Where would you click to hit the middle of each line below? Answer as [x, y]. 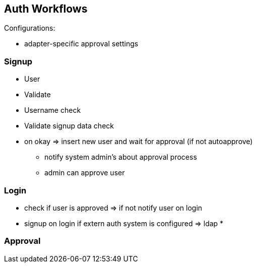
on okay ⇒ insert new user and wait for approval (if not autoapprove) [139, 142]
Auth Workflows [46, 9]
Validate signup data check [69, 126]
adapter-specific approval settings [81, 44]
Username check [53, 110]
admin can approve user [85, 173]
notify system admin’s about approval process [121, 157]
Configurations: [30, 28]
